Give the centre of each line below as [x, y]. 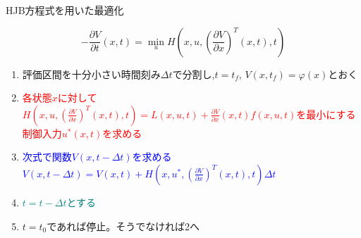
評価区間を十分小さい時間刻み [91, 74]
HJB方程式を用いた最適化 [65, 10]
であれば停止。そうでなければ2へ [123, 226]
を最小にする [326, 114]
